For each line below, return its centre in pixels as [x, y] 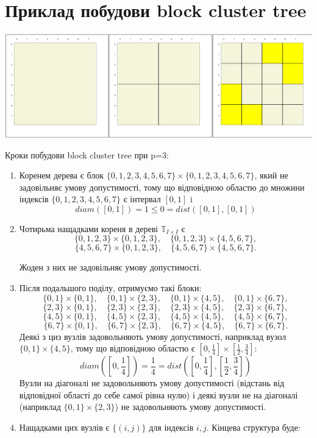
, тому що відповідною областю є [133, 348]
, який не [271, 175]
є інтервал [142, 199]
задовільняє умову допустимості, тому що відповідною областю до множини [162, 187]
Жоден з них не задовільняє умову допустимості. [110, 267]
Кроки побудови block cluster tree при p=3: [87, 154]
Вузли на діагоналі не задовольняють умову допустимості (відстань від [152, 383]
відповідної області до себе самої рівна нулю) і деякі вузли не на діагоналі [158, 394]
